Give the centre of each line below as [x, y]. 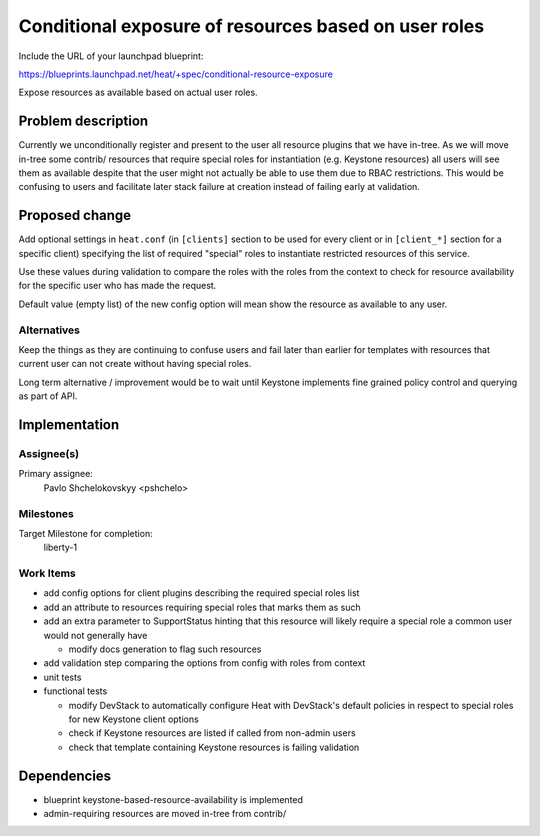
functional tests [75, 691]
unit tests [62, 677]
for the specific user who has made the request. [117, 286]
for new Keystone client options [133, 719]
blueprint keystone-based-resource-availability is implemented [173, 799]
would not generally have [95, 635]
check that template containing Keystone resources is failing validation [214, 747]
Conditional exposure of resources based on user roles [251, 26]
